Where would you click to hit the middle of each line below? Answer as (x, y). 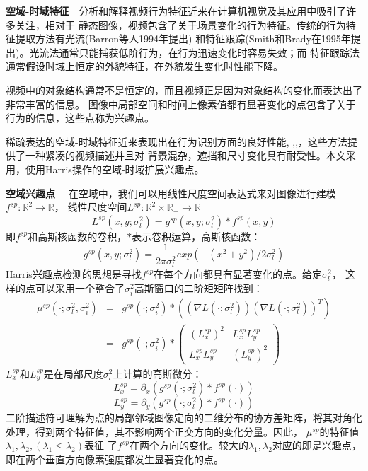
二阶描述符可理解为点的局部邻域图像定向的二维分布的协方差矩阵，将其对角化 (184, 418)
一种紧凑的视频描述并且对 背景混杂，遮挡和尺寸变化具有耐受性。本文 (185, 155)
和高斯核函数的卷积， (77, 236)
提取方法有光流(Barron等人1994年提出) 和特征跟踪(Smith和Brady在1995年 (183, 39)
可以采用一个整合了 (80, 287)
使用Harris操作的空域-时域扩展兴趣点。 (115, 169)
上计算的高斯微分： (157, 373)
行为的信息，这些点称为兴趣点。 (80, 118)
